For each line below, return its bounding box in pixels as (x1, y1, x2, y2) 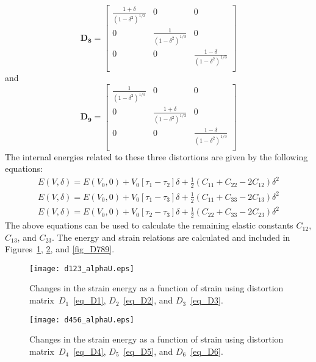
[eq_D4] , (73, 344, 106, 357)
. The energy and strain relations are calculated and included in (51, 230, 290, 243)
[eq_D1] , (73, 294, 106, 307)
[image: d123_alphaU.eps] (29, 264, 134, 273)
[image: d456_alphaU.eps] (29, 315, 134, 324)
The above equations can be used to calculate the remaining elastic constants (5, 219, 293, 232)
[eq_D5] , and (123, 344, 173, 357)
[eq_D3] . (190, 294, 223, 307)
